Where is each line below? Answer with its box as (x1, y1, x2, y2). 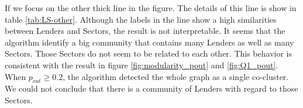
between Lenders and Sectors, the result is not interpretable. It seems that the (5, 25, 285, 37)
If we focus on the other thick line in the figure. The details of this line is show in (5, 2, 297, 13)
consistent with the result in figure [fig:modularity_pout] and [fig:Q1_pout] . (5, 58, 278, 71)
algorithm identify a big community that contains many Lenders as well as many (5, 36, 294, 48)
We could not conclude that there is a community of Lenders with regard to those (5, 82, 298, 95)
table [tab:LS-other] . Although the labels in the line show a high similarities (5, 13, 277, 25)
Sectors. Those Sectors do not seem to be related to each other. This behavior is (5, 47, 292, 60)
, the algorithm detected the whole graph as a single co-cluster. (63, 70, 289, 82)
